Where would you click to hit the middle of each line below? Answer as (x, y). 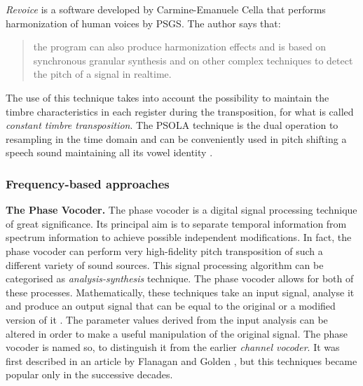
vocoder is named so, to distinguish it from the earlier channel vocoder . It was (173, 347)
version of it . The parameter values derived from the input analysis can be (167, 319)
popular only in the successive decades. (89, 374)
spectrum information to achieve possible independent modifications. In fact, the (179, 237)
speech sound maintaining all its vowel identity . (109, 152)
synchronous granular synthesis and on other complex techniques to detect (193, 60)
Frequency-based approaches (88, 183)
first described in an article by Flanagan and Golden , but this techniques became (181, 360)
